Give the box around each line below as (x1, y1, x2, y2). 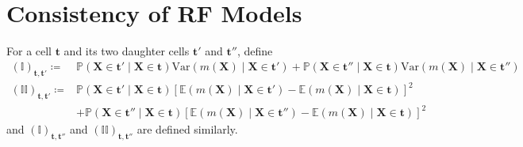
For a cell (6, 43, 52, 59)
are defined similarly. (137, 121, 238, 138)
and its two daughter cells (63, 43, 190, 59)
